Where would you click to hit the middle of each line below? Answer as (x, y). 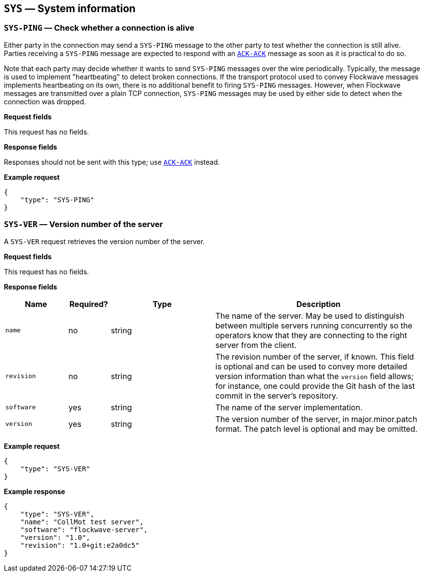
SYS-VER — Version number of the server (84, 224)
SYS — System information (70, 9)
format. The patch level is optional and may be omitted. (317, 429)
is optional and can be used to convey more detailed (311, 366)
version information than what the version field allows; (315, 376)
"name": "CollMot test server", (82, 522)
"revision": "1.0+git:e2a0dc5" (80, 545)
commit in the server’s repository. (277, 395)
